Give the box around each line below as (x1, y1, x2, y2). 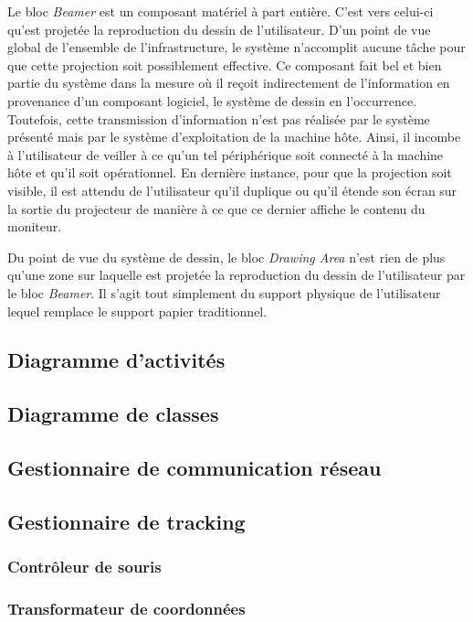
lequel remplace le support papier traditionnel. (7, 301, 268, 320)
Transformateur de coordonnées (7, 596, 246, 619)
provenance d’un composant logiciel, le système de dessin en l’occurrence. (7, 91, 417, 110)
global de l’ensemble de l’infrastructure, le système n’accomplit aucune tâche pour (7, 38, 466, 57)
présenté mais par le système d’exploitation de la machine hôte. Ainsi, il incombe (7, 127, 461, 146)
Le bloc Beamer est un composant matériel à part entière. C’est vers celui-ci (7, 2, 434, 20)
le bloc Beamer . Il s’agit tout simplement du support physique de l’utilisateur (7, 283, 441, 302)
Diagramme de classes (7, 400, 219, 428)
